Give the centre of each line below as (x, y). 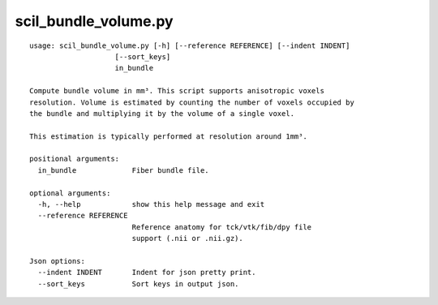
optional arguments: (70, 193)
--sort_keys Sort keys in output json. (138, 284)
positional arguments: (75, 159)
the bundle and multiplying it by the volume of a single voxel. (162, 113)
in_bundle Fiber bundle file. (124, 170)
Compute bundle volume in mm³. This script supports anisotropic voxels (177, 91)
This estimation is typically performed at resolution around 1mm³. (168, 136)
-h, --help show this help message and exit (151, 204)
